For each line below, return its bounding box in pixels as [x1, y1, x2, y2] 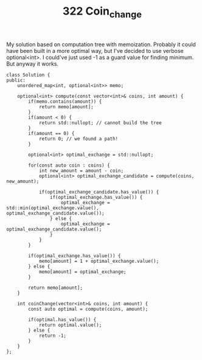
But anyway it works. [6, 60, 59, 67]
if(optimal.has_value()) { [28, 316, 97, 323]
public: [6, 77, 26, 83]
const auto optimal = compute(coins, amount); [28, 306, 148, 312]
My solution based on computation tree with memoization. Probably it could [6, 41, 196, 48]
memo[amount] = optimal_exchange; [38, 269, 127, 275]
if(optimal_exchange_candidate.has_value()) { [38, 189, 159, 195]
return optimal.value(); [38, 322, 102, 328]
